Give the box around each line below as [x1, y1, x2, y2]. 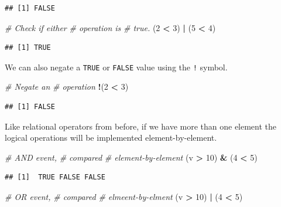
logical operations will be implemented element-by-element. [5, 131, 217, 144]
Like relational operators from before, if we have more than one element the [5, 120, 277, 132]
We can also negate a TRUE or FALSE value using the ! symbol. [5, 60, 228, 73]
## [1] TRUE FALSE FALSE [5, 173, 105, 182]
